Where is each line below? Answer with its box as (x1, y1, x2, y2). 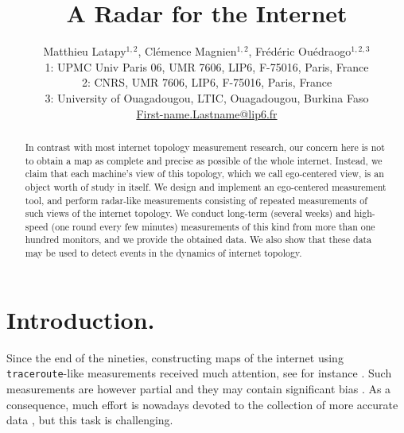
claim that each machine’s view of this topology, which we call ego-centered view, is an (25, 167, 384, 180)
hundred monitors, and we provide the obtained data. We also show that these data (25, 233, 372, 246)
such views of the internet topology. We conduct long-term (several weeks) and (25, 207, 352, 220)
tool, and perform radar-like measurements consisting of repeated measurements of (25, 193, 367, 207)
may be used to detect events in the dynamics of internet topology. (25, 246, 302, 260)
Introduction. (6, 303, 155, 335)
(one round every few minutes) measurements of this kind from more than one (51, 219, 375, 233)
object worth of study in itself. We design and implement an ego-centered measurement (25, 180, 387, 193)
